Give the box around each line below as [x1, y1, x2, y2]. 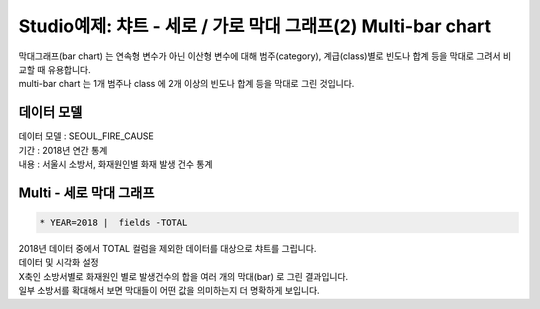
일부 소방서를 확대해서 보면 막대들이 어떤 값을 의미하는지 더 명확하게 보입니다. [18, 285, 320, 297]
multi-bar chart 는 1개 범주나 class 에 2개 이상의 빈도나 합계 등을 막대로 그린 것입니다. [18, 78, 355, 90]
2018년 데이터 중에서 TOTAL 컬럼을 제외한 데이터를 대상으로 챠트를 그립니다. [18, 243, 317, 254]
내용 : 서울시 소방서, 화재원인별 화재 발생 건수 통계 [18, 158, 214, 170]
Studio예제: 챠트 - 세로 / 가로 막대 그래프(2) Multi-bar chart [18, 15, 492, 37]
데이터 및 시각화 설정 [18, 256, 99, 269]
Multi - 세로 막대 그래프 [18, 184, 155, 201]
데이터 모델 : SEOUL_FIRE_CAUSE [18, 130, 154, 142]
